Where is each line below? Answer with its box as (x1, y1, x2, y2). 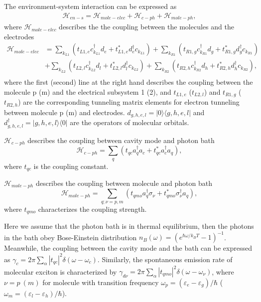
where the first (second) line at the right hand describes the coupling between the (4, 77, 253, 87)
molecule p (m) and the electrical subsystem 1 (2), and (4, 86, 171, 97)
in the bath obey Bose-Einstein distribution (4, 232, 137, 242)
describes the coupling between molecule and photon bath (35, 178, 212, 188)
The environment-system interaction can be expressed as (4, 1, 177, 11)
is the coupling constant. (33, 160, 109, 171)
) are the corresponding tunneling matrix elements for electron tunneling (18, 97, 240, 107)
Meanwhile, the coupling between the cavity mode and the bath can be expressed (4, 243, 252, 253)
